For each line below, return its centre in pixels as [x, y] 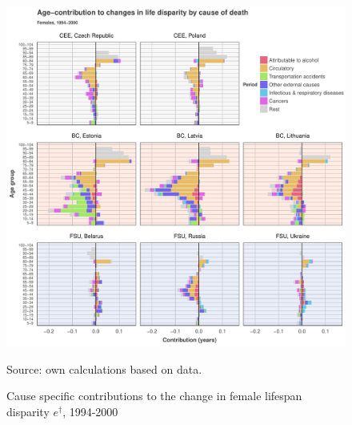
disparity [28, 411]
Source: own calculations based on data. [104, 368]
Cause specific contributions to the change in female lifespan [154, 396]
